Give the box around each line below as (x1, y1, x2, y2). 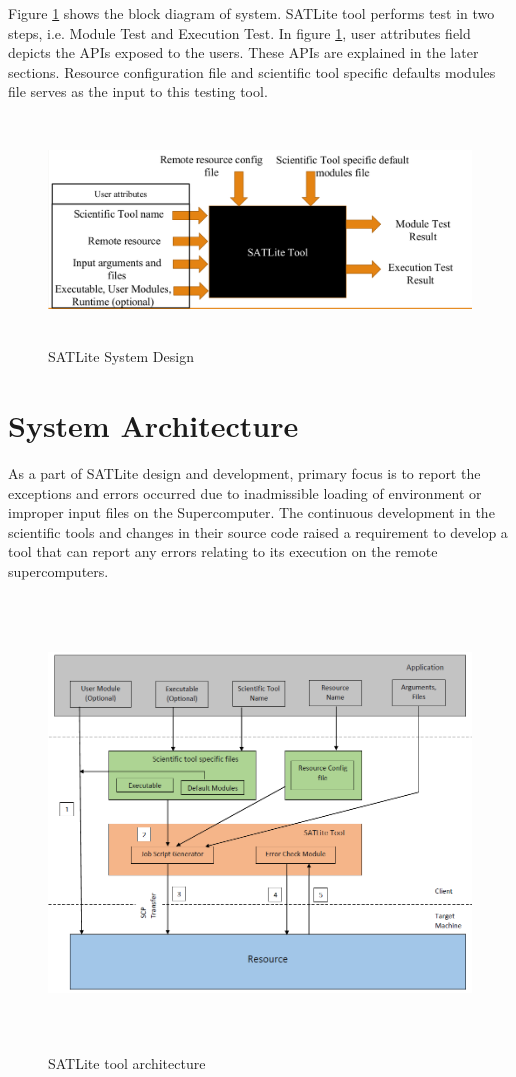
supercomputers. (8, 561, 109, 582)
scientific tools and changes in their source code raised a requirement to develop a (8, 521, 508, 542)
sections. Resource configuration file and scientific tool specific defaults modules (8, 61, 496, 82)
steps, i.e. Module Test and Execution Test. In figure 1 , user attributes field (8, 22, 471, 43)
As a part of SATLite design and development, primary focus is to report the (8, 463, 481, 484)
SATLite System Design (48, 346, 194, 367)
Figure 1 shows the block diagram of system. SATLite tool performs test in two (8, 3, 495, 23)
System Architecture (8, 405, 299, 446)
